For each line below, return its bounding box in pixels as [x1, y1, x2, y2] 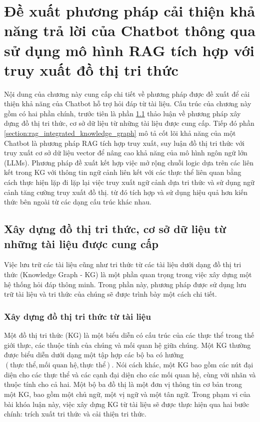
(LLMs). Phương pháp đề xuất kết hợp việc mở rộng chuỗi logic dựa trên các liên [4, 157, 253, 167]
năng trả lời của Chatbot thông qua [4, 20, 255, 41]
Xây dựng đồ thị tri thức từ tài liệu [4, 310, 151, 322]
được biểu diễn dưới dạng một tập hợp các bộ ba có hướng [4, 349, 184, 360]
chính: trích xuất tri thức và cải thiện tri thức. [4, 408, 146, 419]
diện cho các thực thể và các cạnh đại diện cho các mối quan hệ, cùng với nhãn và [4, 369, 256, 379]
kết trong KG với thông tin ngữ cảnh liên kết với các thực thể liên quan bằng [4, 167, 241, 177]
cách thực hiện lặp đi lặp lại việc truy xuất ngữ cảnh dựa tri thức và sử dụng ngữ [4, 177, 254, 187]
